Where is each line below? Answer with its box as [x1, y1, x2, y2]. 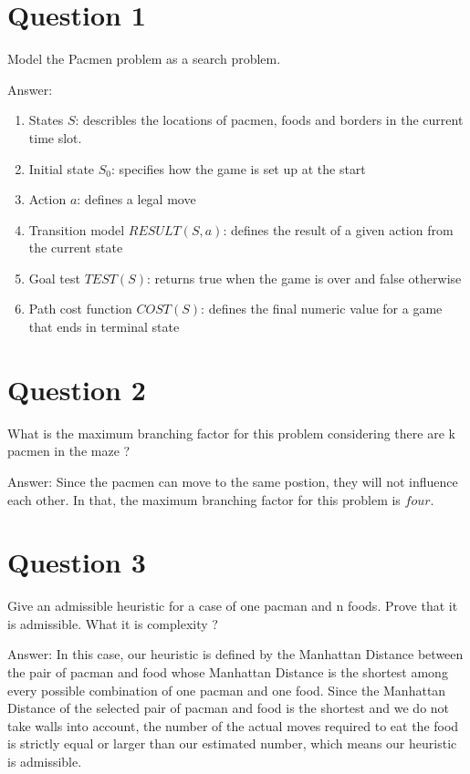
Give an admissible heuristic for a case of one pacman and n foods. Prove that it [7, 596, 458, 615]
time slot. [28, 128, 82, 147]
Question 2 [7, 370, 146, 408]
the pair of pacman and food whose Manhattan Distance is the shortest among [7, 663, 448, 682]
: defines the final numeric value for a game [201, 299, 443, 318]
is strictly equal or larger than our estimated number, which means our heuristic [7, 734, 457, 753]
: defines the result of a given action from [223, 220, 454, 239]
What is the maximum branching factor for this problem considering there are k [7, 423, 455, 442]
